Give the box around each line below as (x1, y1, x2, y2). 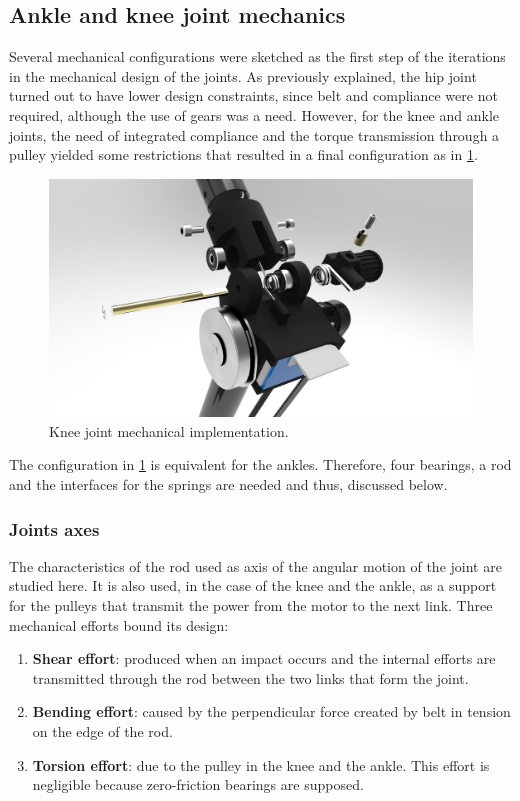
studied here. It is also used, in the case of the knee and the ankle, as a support (9, 575, 497, 596)
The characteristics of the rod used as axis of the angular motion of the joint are (9, 555, 502, 576)
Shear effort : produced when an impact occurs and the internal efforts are (32, 648, 496, 669)
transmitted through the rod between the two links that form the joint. (32, 667, 469, 688)
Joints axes (9, 516, 100, 541)
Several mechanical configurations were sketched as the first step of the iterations (9, 46, 506, 67)
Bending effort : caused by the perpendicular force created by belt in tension (32, 701, 511, 722)
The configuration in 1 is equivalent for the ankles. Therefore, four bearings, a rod (9, 454, 512, 475)
